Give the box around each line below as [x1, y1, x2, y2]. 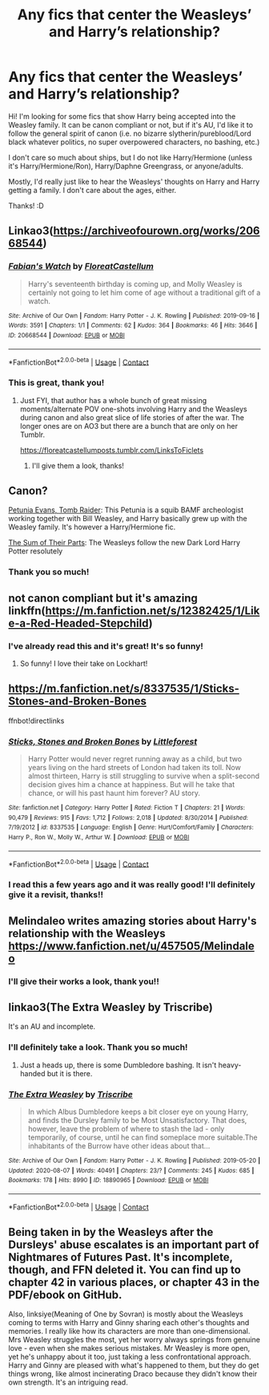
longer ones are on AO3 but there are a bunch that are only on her [19, 421, 239, 430]
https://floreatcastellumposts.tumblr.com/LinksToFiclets [19, 445, 204, 455]
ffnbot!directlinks [8, 716, 65, 725]
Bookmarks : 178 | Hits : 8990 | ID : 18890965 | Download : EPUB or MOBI [8, 1177, 209, 1185]
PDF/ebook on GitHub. [8, 1288, 122, 1302]
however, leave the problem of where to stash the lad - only [27, 1124, 225, 1133]
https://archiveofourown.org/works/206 [53, 224, 260, 238]
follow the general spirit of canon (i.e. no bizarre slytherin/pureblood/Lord [8, 128, 251, 138]
